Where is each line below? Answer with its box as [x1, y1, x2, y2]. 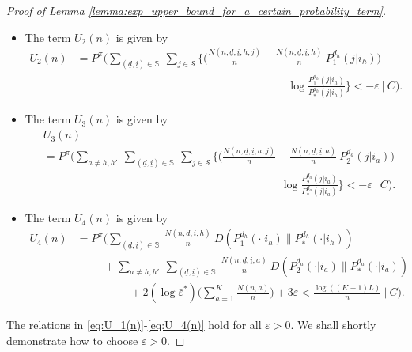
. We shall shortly [290, 316, 376, 333]
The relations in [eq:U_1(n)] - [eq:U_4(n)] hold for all [6, 316, 262, 333]
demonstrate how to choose [6, 332, 138, 348]
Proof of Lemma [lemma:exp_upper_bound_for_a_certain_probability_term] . [6, 2, 387, 18]
